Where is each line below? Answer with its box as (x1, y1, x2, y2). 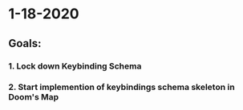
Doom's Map (8, 92, 59, 103)
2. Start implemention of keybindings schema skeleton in (8, 81, 235, 92)
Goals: (8, 37, 42, 50)
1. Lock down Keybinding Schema (8, 61, 142, 72)
